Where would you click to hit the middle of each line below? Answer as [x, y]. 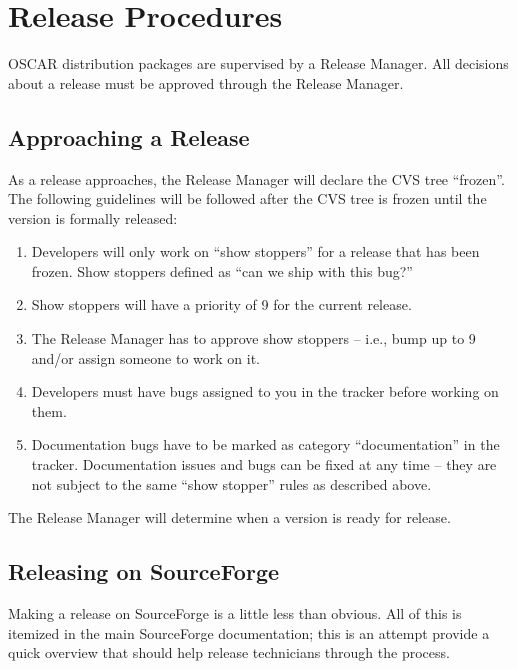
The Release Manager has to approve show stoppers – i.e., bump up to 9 [253, 338]
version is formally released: [93, 217]
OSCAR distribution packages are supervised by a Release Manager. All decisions [258, 63]
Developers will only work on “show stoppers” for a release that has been [255, 251]
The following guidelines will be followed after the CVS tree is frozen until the [247, 198]
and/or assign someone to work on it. [145, 357]
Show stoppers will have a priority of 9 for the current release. [221, 304]
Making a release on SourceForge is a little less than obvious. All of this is [235, 613]
